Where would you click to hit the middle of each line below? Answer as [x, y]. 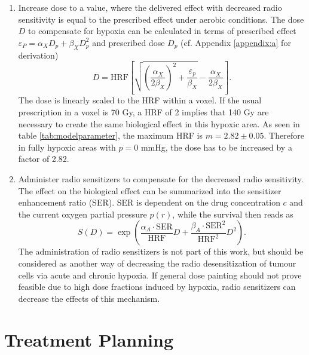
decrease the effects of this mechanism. [89, 298]
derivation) [38, 55]
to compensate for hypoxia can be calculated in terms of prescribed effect [162, 31]
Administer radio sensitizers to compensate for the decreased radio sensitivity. [161, 179]
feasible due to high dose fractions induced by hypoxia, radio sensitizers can [157, 287]
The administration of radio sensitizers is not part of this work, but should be [161, 251]
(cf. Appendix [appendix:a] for [236, 42]
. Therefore [284, 135]
